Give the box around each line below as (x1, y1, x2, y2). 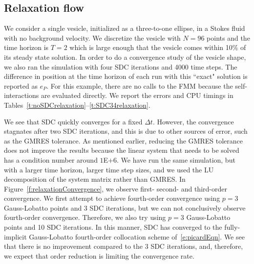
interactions (4, 90, 39, 100)
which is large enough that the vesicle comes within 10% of (69, 42, 246, 52)
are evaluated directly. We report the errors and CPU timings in (41, 90, 233, 100)
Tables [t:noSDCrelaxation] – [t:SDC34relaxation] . (4, 99, 150, 110)
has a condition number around (4, 154, 98, 165)
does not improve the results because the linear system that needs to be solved (4, 145, 239, 155)
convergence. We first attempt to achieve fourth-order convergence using (4, 193, 220, 203)
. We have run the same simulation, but (117, 154, 235, 165)
